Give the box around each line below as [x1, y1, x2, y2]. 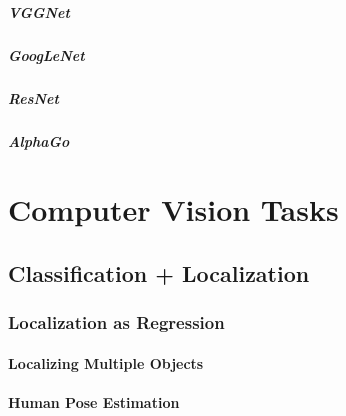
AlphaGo [8, 130, 70, 151]
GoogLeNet [8, 44, 85, 65]
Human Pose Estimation [8, 391, 180, 412]
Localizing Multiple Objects [8, 352, 204, 373]
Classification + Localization [8, 257, 310, 288]
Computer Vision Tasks [8, 189, 339, 230]
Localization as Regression [8, 310, 225, 335]
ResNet [8, 87, 59, 108]
